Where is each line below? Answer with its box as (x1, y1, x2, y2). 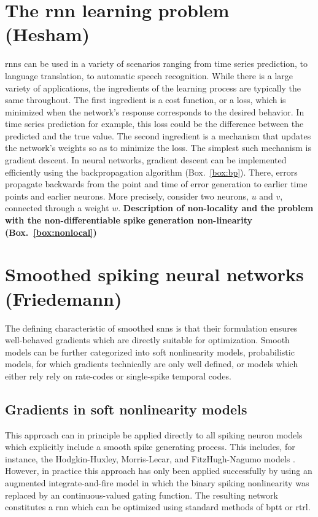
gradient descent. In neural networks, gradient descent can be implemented (5, 154, 287, 166)
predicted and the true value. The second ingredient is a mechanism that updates (5, 129, 311, 142)
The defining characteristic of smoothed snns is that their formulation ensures (5, 321, 298, 334)
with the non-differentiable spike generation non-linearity (5, 214, 252, 227)
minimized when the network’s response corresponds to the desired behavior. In (5, 105, 304, 118)
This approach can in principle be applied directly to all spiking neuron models (5, 428, 303, 441)
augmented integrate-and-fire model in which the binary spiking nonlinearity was (5, 476, 309, 489)
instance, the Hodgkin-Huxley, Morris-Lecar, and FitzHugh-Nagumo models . (5, 452, 295, 465)
